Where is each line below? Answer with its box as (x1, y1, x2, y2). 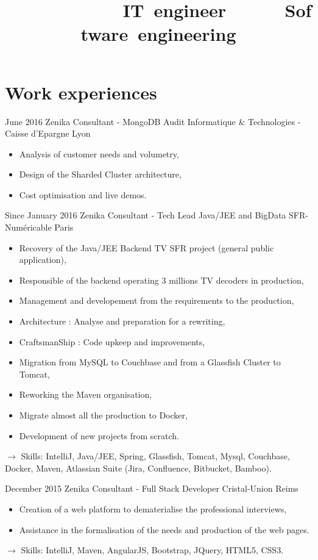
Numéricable (5, 221, 52, 234)
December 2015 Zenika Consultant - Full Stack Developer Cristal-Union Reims (5, 482, 299, 495)
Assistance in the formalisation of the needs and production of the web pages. (19, 523, 309, 536)
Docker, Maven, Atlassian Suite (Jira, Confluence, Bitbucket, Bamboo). (5, 461, 272, 474)
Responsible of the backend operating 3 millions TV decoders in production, (19, 273, 304, 286)
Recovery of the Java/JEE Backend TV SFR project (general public (19, 241, 274, 254)
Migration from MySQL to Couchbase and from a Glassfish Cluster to (19, 356, 281, 368)
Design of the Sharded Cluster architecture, (19, 168, 182, 181)
